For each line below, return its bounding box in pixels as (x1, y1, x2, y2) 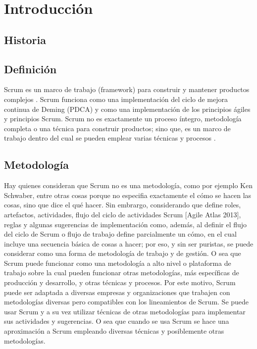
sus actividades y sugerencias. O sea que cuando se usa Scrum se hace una (4, 316, 229, 326)
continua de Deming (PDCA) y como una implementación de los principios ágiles (4, 103, 251, 114)
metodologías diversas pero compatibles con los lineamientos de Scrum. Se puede (4, 297, 249, 307)
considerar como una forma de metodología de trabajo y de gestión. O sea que (4, 248, 241, 258)
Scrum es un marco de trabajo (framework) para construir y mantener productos (4, 84, 250, 95)
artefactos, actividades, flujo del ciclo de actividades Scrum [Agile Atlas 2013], (4, 209, 241, 219)
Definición (4, 61, 57, 76)
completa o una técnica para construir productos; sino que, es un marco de (4, 123, 231, 133)
